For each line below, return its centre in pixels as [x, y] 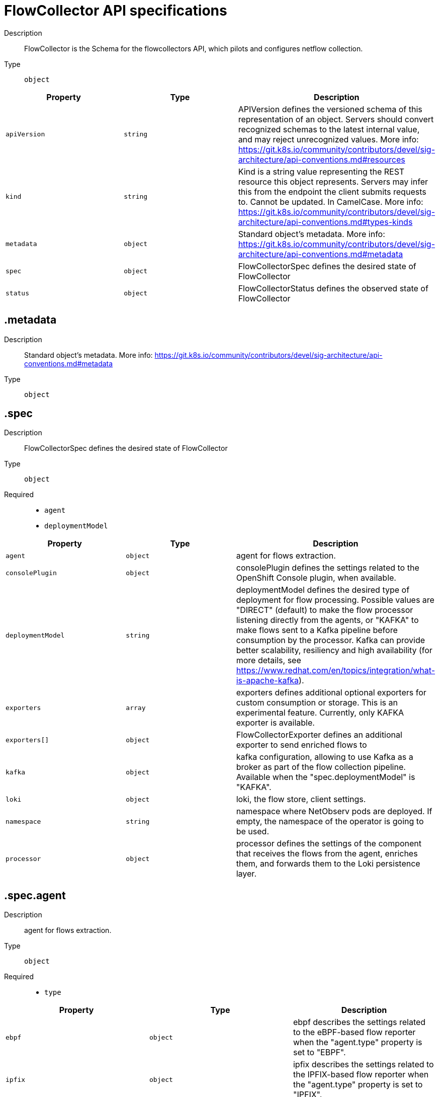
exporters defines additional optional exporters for [331, 693]
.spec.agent [35, 895]
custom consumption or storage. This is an [317, 703]
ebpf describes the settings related [359, 1022]
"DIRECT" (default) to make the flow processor [325, 610]
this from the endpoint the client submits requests [332, 191]
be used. [252, 832]
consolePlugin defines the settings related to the [328, 568]
